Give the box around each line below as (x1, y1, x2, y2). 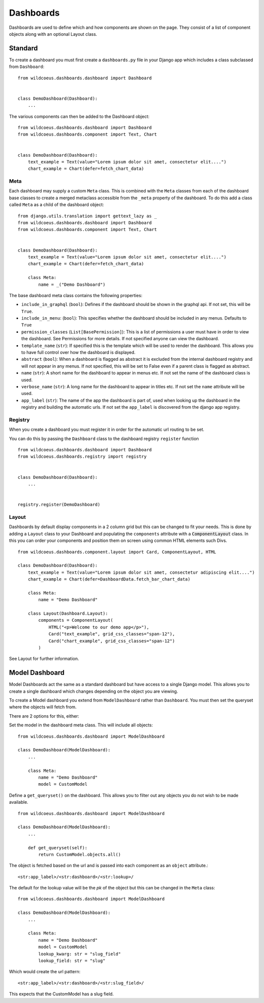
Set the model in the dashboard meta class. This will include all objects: (9, 722, 153, 728)
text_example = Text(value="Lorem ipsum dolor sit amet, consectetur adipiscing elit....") (27, 569, 255, 575)
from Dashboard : (9, 64, 44, 70)
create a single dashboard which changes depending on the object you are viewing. (9, 688, 178, 694)
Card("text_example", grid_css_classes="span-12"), (48, 631, 176, 637)
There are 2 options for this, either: (9, 713, 79, 719)
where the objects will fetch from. (9, 704, 77, 710)
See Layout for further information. (9, 656, 79, 662)
